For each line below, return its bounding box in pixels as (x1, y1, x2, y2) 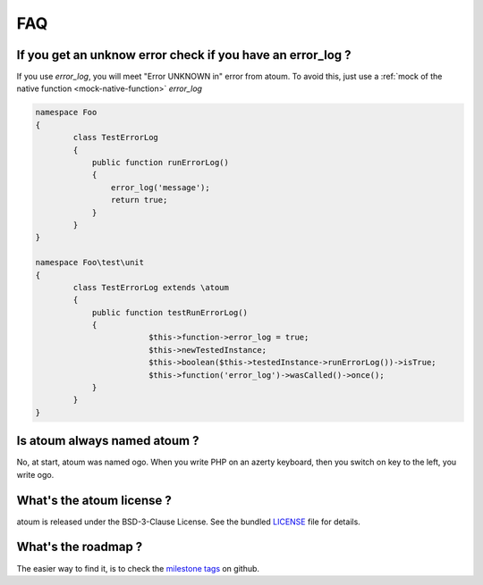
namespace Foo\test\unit (35, 257, 145, 268)
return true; (110, 195, 168, 205)
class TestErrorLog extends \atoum (72, 282, 230, 292)
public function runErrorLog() (91, 157, 230, 167)
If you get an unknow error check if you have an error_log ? (16, 47, 352, 63)
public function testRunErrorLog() (91, 307, 248, 317)
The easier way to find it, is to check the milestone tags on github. (16, 563, 259, 573)
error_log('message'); (110, 182, 210, 192)
